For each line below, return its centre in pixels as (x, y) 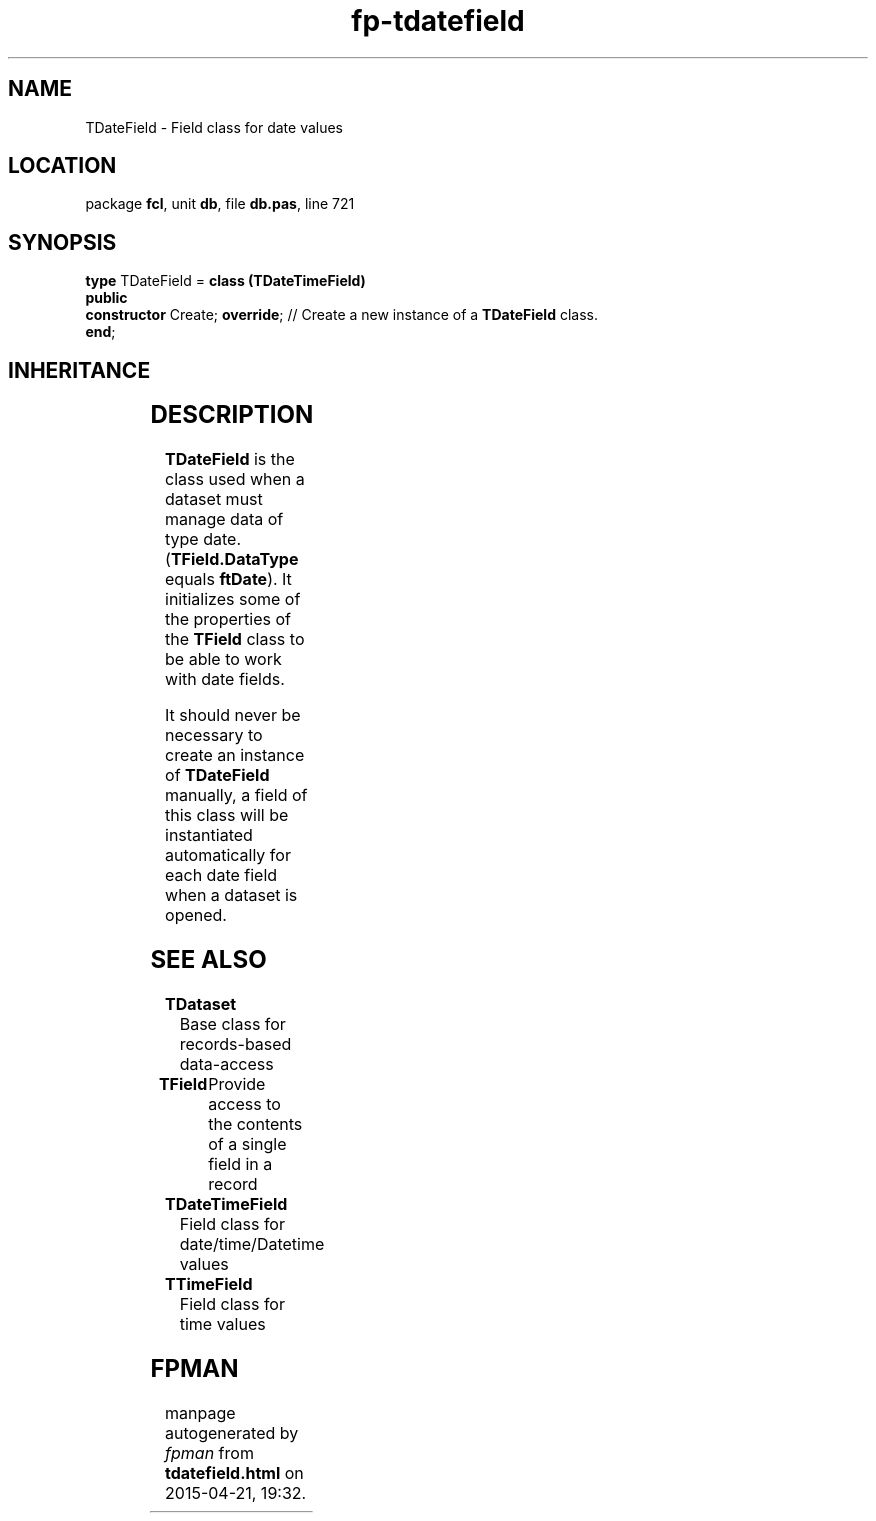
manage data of (224, 519)
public (106, 298)
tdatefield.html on (234, 1472)
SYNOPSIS (62, 242)
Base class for (232, 1023)
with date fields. (225, 679)
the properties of (228, 619)
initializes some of (233, 599)
